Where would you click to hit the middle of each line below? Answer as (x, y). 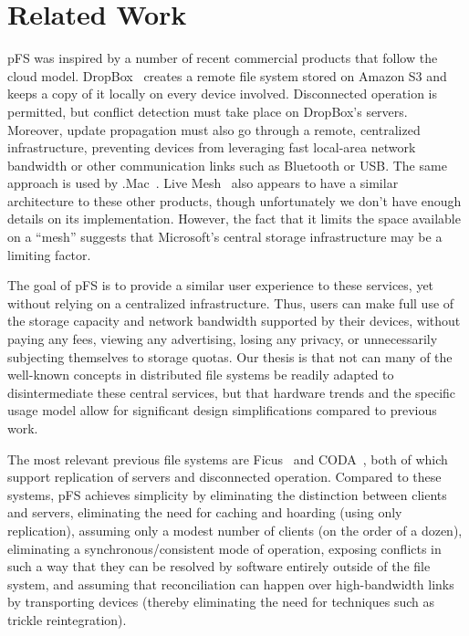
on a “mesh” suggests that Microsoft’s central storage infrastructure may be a (225, 237)
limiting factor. (49, 254)
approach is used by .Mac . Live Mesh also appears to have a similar (203, 183)
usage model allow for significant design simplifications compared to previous (222, 410)
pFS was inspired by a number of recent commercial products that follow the (223, 58)
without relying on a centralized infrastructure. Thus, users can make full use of (231, 302)
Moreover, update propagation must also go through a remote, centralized (214, 129)
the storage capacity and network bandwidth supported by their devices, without (234, 321)
